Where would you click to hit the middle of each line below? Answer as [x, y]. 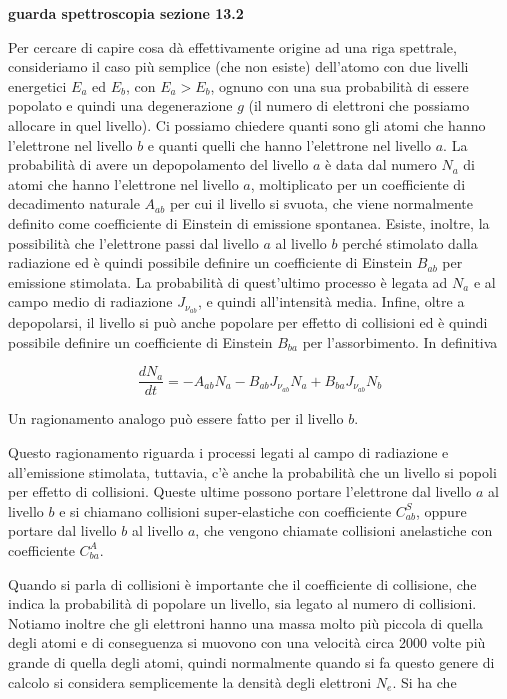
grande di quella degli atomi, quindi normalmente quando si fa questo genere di [251, 661]
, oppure [441, 510]
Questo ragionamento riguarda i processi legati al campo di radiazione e [228, 452]
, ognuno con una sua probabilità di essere [339, 85]
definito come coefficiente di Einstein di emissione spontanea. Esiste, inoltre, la [249, 222]
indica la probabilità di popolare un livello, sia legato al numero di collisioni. [242, 603]
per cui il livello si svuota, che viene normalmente [321, 203]
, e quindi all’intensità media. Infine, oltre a [331, 301]
